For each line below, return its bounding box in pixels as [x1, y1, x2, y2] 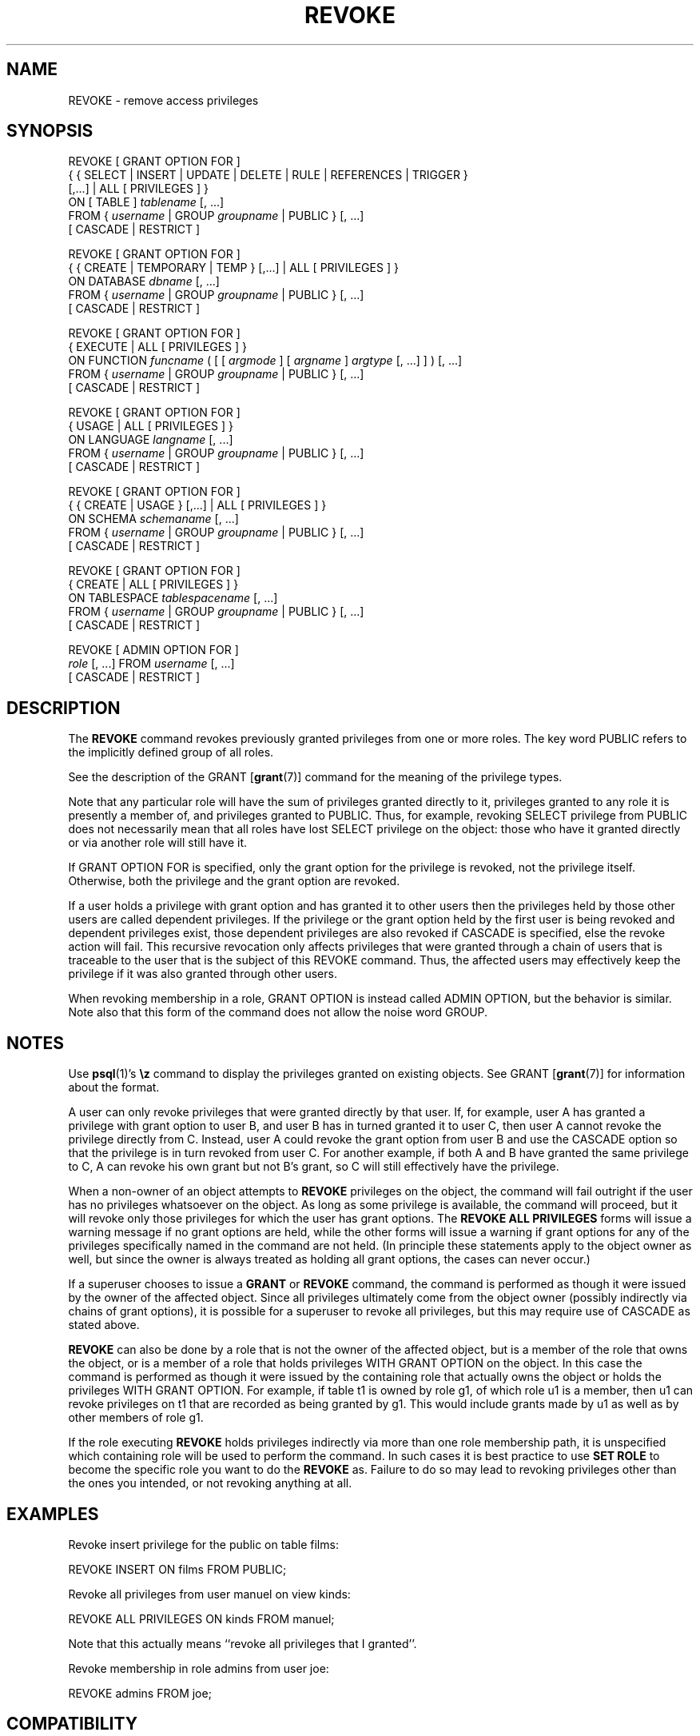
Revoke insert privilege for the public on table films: [68, 1537, 339, 1551]
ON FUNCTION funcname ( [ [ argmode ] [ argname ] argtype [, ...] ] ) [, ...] [68, 353, 463, 368]
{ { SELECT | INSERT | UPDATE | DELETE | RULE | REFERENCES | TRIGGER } [68, 168, 468, 182]
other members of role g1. [68, 1411, 204, 1425]
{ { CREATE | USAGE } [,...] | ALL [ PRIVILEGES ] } [68, 498, 327, 513]
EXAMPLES [6, 1503, 99, 1524]
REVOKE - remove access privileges [68, 93, 259, 107]
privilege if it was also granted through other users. [68, 967, 337, 981]
